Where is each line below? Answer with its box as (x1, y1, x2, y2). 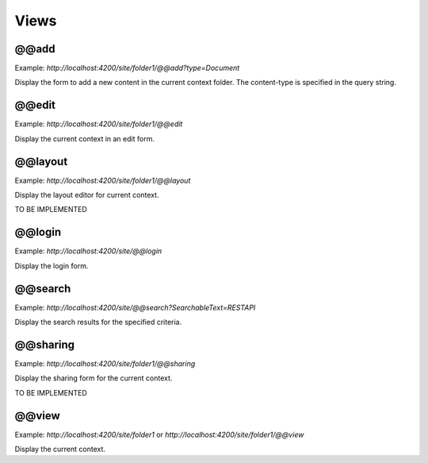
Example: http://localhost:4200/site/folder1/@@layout (14, 176, 191, 185)
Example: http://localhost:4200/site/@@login (14, 246, 162, 256)
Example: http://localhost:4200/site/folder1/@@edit (14, 119, 183, 129)
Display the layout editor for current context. (14, 191, 159, 200)
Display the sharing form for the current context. (14, 373, 173, 383)
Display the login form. (14, 260, 89, 270)
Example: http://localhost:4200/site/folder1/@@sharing (14, 358, 196, 368)
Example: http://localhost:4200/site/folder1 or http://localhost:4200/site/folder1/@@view (14, 430, 304, 439)
